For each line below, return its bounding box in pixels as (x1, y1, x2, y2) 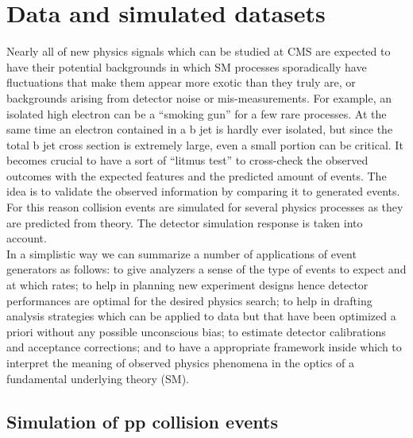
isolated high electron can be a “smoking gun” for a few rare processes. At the (6, 105, 387, 122)
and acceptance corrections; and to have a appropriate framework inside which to (6, 339, 402, 355)
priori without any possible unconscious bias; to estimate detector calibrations (6, 323, 386, 339)
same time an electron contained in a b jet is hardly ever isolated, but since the (6, 121, 393, 138)
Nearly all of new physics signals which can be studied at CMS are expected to (6, 43, 391, 60)
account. (6, 230, 47, 246)
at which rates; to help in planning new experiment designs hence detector (6, 277, 369, 293)
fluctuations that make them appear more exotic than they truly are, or (6, 74, 356, 91)
